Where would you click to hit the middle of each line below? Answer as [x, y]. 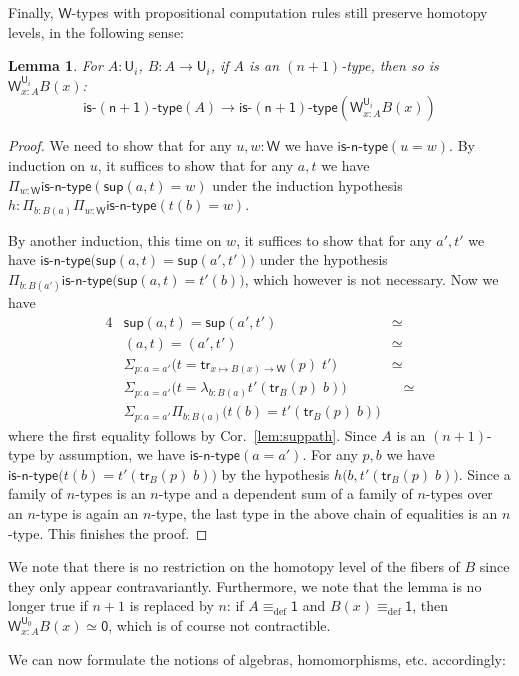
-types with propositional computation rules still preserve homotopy [279, 12]
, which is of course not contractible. [219, 625]
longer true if [48, 605]
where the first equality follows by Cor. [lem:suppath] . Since [192, 434]
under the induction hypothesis [307, 184]
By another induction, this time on [115, 239]
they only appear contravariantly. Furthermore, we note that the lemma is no [245, 585]
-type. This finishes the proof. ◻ [108, 532]
